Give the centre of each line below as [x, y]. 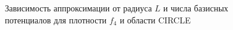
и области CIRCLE [155, 19]
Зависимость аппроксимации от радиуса [78, 8]
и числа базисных [196, 8]
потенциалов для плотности [56, 19]
